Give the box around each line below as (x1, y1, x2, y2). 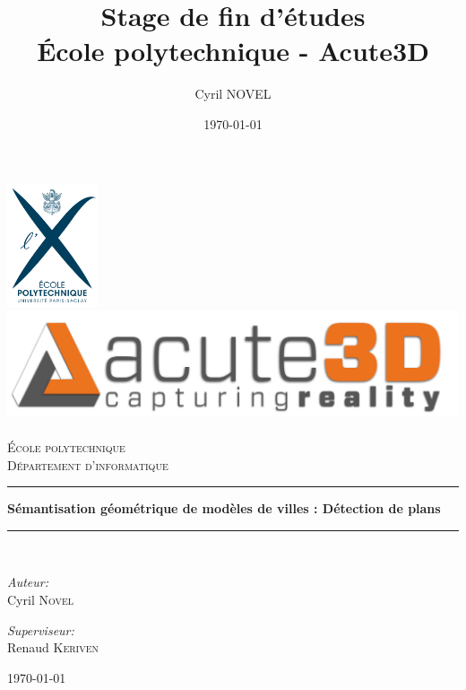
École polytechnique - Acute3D (37, 32, 429, 69)
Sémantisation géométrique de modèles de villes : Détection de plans (7, 499, 441, 518)
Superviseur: (7, 620, 74, 639)
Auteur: (7, 572, 49, 591)
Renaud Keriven (7, 638, 99, 657)
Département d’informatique (7, 455, 168, 474)
